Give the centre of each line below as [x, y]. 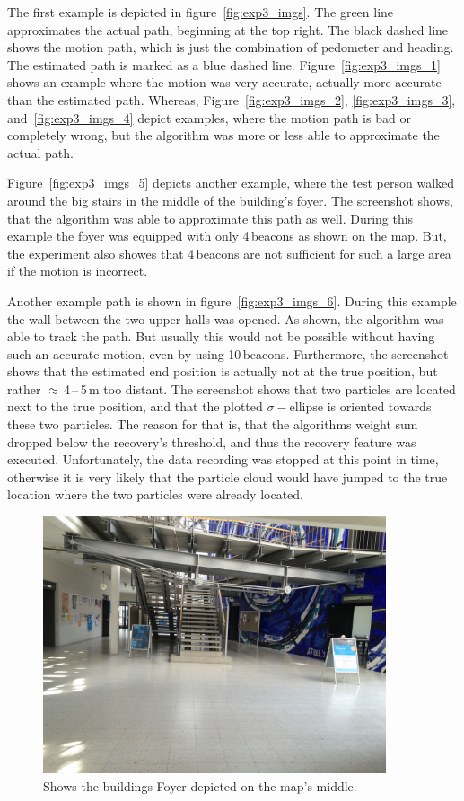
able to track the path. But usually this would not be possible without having [221, 336]
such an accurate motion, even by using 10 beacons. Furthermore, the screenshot [228, 353]
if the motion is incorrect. [78, 271]
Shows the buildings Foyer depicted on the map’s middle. [200, 785]
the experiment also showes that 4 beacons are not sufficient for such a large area [229, 253]
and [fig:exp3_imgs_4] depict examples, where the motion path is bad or [209, 117]
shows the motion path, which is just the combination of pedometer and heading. [231, 47]
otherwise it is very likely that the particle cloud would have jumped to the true [228, 476]
